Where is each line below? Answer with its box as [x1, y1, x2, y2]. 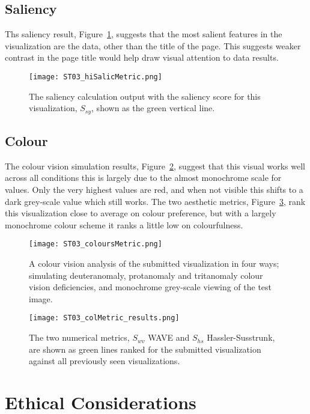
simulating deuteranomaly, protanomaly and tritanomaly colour [29, 269, 263, 281]
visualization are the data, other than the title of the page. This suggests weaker [5, 39, 301, 52]
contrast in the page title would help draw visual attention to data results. [5, 51, 279, 64]
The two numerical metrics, [29, 331, 130, 344]
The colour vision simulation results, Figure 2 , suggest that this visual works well [5, 159, 305, 172]
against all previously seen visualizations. [29, 355, 180, 367]
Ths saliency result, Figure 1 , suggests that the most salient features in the [5, 28, 282, 40]
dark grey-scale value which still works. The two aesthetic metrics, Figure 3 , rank [5, 195, 306, 207]
